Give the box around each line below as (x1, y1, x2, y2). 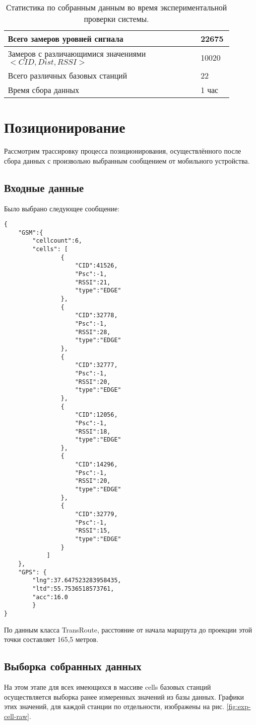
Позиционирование (4, 117, 126, 137)
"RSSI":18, (75, 428, 111, 435)
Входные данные (4, 180, 84, 195)
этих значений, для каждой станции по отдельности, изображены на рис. (4, 701, 224, 712)
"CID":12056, (75, 411, 118, 419)
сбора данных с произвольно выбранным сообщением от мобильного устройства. (4, 155, 250, 166)
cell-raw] (4, 711, 29, 721)
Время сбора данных (8, 84, 79, 95)
